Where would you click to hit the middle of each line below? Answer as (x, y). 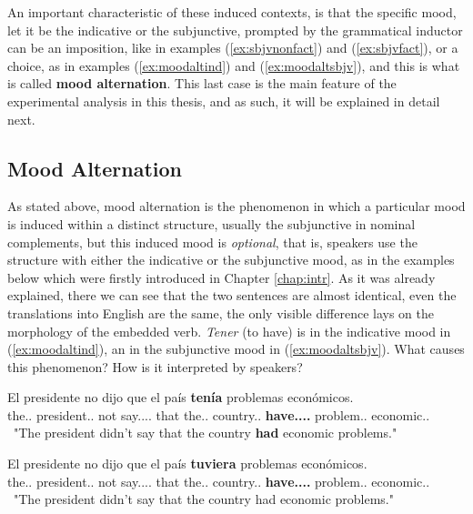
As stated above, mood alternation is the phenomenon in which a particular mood (236, 206)
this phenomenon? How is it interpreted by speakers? (155, 366)
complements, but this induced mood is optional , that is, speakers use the (212, 242)
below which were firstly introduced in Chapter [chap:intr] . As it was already (221, 277)
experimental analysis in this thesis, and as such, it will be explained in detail (224, 101)
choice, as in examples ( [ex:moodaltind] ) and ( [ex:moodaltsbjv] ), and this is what (234, 65)
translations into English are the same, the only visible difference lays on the (221, 312)
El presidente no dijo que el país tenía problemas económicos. (181, 397)
